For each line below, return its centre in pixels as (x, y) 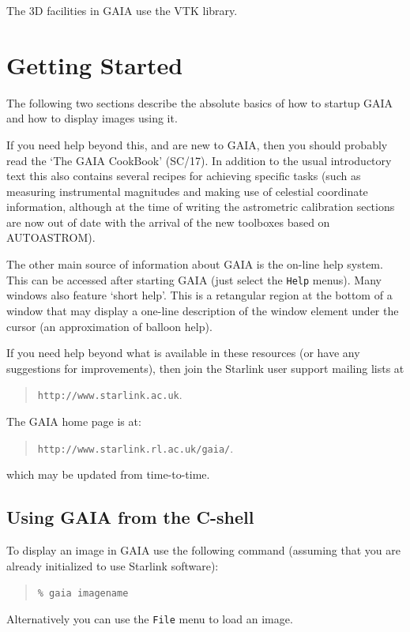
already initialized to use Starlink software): (113, 565)
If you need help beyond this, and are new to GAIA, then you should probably (197, 144)
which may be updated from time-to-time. (108, 474)
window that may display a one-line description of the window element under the (203, 310)
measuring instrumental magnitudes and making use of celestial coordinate (187, 191)
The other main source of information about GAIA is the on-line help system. (195, 264)
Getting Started (95, 64)
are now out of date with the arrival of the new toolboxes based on (168, 222)
